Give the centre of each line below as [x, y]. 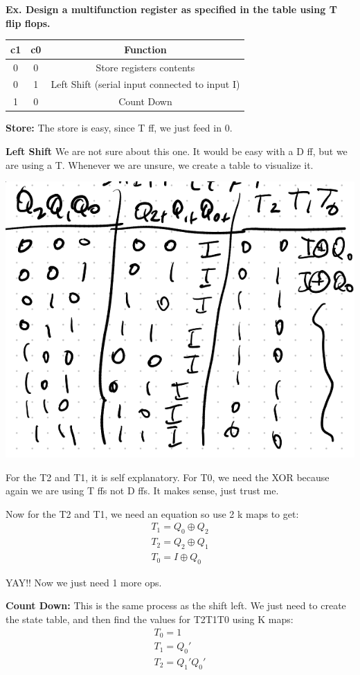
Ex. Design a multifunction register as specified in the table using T [171, 9]
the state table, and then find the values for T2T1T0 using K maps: [150, 619]
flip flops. [28, 22]
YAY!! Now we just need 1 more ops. [84, 582]
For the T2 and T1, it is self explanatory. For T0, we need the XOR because [168, 477]
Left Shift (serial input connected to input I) [145, 84]
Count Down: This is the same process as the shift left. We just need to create [176, 605]
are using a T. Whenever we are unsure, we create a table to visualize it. [160, 164]
